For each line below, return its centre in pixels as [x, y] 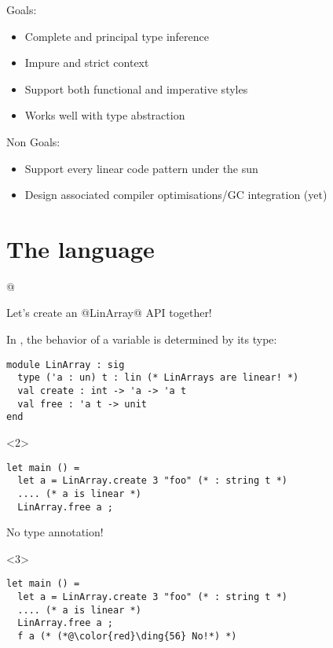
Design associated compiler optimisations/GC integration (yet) [176, 195]
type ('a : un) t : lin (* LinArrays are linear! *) [158, 378]
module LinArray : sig [66, 364]
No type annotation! [55, 532]
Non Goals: [33, 141]
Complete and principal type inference [117, 36]
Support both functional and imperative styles [136, 88]
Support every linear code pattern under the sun [141, 168]
